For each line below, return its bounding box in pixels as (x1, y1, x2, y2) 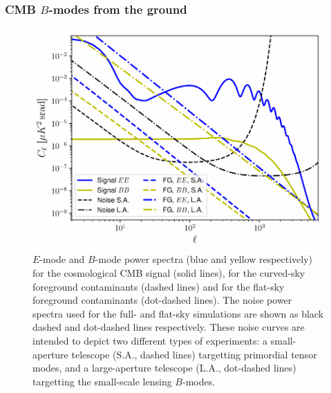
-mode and (39, 252, 85, 266)
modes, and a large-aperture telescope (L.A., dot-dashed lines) (32, 360, 296, 375)
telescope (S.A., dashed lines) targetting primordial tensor (71, 347, 317, 361)
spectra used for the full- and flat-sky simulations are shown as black (32, 306, 324, 320)
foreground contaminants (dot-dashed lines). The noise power (32, 293, 292, 307)
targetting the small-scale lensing (32, 374, 172, 388)
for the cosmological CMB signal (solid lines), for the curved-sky (32, 265, 305, 280)
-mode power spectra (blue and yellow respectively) (95, 252, 313, 266)
